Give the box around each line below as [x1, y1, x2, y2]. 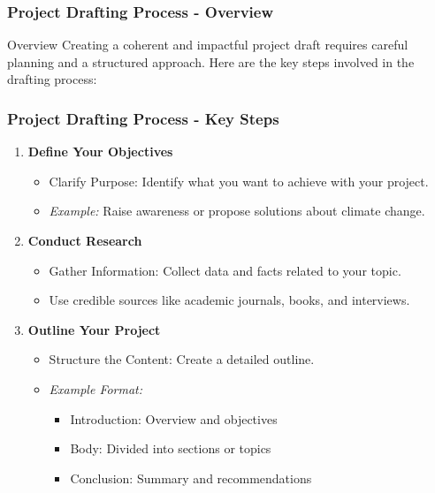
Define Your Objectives [27, 142, 173, 161]
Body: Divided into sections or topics [70, 439, 271, 458]
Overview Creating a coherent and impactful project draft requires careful [7, 35, 408, 54]
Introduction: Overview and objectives [70, 409, 278, 428]
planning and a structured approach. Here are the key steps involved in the [7, 52, 415, 71]
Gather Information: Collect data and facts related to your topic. [49, 261, 401, 279]
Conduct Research [27, 231, 142, 249]
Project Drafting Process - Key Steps [7, 107, 279, 129]
